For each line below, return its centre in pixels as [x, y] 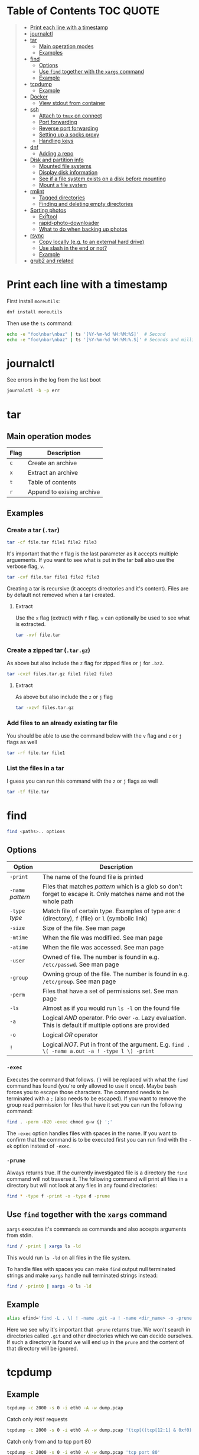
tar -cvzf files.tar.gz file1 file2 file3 [60, 674]
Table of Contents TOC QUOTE [83, 11]
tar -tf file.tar [28, 792]
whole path [58, 901]
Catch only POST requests [37, 1419]
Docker [39, 97]
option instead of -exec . [42, 1146]
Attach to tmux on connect [70, 115]
